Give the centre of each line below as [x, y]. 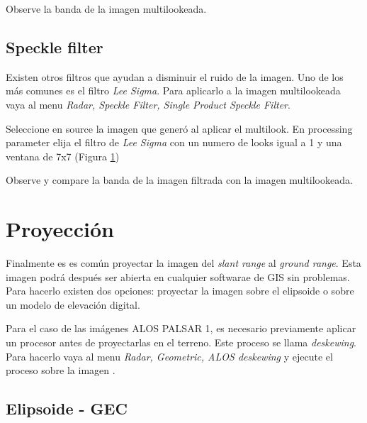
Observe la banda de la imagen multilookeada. [106, 9]
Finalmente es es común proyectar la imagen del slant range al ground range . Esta [183, 263]
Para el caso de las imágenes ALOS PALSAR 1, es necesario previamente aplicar [181, 328]
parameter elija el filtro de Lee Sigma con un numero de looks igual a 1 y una [174, 142]
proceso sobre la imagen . [61, 370]
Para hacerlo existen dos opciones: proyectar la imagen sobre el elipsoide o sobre [180, 291]
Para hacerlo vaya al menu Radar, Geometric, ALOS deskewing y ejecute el [169, 356]
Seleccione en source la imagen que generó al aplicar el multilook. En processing [179, 128]
